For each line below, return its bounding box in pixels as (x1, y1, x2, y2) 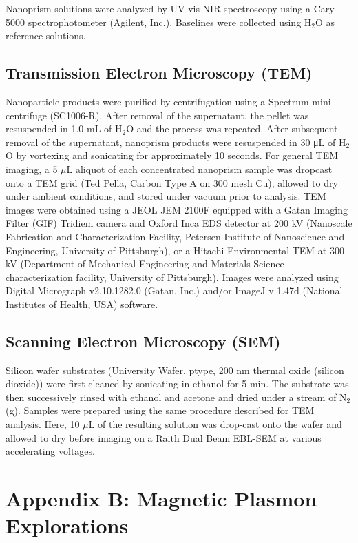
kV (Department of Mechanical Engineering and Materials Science (6, 256, 284, 271)
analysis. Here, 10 (6, 417, 80, 431)
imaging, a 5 (6, 161, 58, 176)
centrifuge (6, 107, 47, 122)
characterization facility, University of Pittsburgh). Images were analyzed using (6, 269, 339, 284)
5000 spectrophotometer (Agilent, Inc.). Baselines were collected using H (6, 14, 312, 29)
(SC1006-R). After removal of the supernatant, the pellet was (50, 107, 309, 122)
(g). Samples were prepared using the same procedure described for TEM (6, 403, 315, 418)
